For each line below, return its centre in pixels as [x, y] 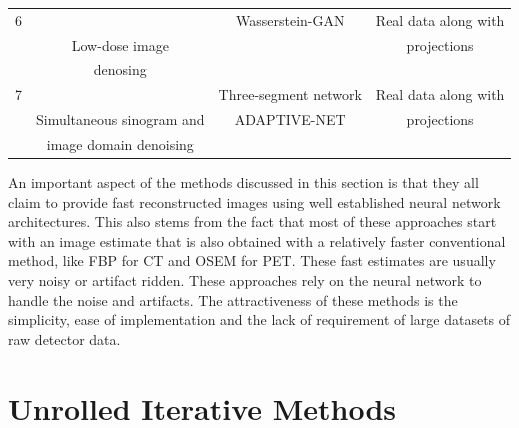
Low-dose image [120, 44]
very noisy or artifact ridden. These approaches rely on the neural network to [245, 280]
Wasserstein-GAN [290, 19]
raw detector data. [64, 338]
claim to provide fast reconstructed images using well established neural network [254, 201]
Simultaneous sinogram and [120, 119]
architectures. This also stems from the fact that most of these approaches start [252, 221]
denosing [120, 69]
